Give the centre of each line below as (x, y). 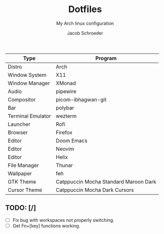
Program (106, 58)
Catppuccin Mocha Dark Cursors (95, 190)
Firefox (64, 132)
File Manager (23, 165)
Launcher (19, 124)
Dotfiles (85, 9)
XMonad (66, 83)
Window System (27, 75)
